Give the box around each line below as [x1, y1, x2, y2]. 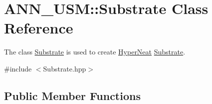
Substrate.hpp [43, 63, 86, 73]
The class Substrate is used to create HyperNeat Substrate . [4, 46, 186, 57]
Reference [4, 17, 73, 38]
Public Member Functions [4, 87, 141, 103]
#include [4, 63, 32, 73]
